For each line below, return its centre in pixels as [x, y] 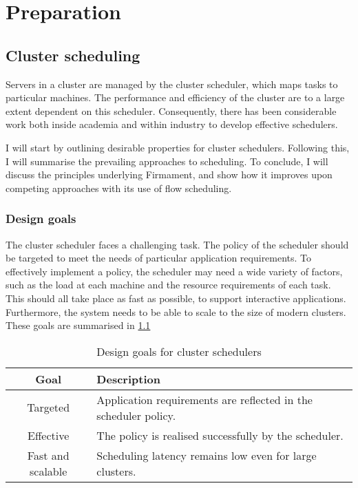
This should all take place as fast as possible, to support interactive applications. [176, 298]
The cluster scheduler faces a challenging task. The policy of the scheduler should [177, 244]
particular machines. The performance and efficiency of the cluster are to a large [175, 97]
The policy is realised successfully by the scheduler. [220, 435]
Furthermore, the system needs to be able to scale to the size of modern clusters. [176, 311]
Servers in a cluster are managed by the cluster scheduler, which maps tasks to [172, 84]
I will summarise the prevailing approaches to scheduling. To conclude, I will [167, 161]
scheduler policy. [136, 415]
